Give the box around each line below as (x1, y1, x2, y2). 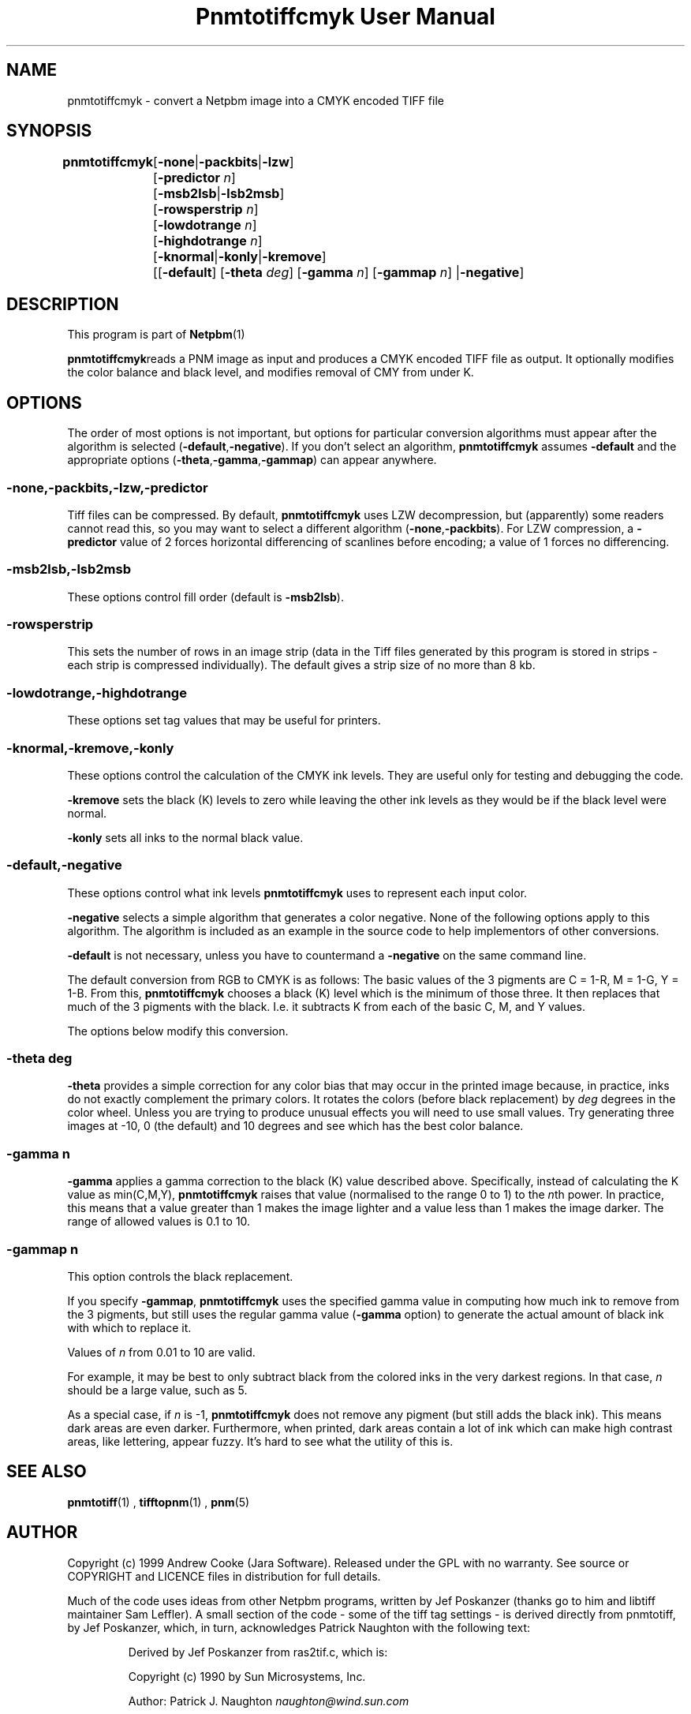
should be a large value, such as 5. (67, 1383, 248, 1397)
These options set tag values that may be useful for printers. (67, 713, 381, 728)
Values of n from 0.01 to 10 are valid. (67, 1345, 256, 1359)
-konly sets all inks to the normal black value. (67, 830, 304, 844)
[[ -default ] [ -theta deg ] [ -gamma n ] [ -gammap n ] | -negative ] (153, 264, 525, 281)
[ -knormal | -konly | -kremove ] (153, 249, 327, 265)
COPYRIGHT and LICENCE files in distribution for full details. (67, 1569, 381, 1583)
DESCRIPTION (6, 294, 119, 314)
